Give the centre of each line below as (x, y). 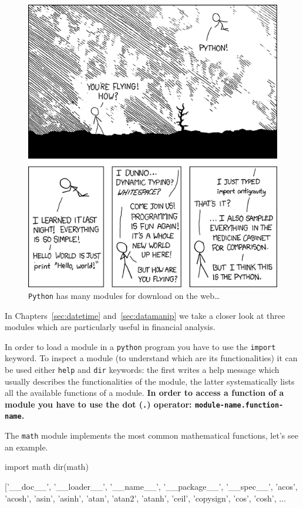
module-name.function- (239, 405)
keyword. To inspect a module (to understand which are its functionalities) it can (151, 358)
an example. (26, 447)
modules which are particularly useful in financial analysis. (110, 327)
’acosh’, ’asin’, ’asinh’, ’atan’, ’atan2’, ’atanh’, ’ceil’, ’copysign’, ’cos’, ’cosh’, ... (145, 498)
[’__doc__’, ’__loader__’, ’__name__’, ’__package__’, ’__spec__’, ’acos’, (151, 486)
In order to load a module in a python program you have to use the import (140, 346)
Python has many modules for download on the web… (124, 295)
